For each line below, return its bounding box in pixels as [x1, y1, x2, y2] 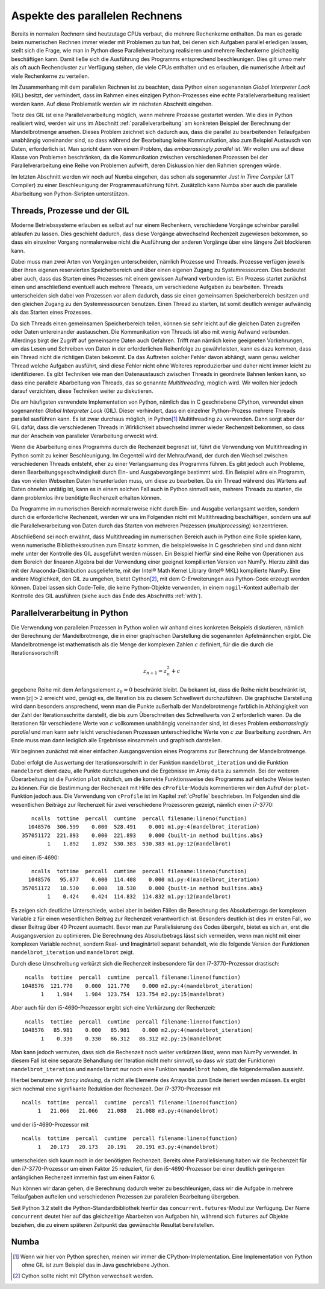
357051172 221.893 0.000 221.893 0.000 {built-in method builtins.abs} [22, 832, 263, 839]
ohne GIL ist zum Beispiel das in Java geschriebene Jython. [22, 1261, 170, 1268]
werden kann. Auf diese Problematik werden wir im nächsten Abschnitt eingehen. [11, 100, 213, 107]
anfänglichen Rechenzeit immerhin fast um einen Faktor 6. [11, 1174, 156, 1181]
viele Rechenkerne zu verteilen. [11, 72, 90, 80]
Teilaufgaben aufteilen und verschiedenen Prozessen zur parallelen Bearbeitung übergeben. [11, 1193, 240, 1200]
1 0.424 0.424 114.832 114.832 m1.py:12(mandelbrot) [47, 893, 232, 900]
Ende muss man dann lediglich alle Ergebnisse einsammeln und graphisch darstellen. [11, 736, 222, 743]
